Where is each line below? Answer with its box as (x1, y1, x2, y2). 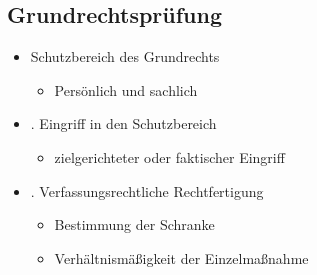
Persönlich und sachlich (54, 79, 198, 100)
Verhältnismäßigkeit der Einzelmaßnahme (54, 247, 309, 268)
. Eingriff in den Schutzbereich (30, 113, 217, 134)
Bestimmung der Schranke (54, 214, 215, 235)
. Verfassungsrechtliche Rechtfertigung (30, 180, 264, 201)
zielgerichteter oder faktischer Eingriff (54, 146, 285, 167)
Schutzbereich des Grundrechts (30, 46, 220, 67)
